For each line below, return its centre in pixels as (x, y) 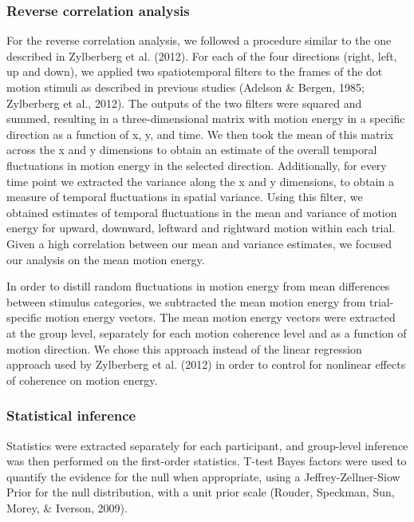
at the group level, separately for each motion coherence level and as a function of (207, 332)
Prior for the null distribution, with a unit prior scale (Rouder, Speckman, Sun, (201, 492)
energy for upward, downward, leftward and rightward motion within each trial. (201, 228)
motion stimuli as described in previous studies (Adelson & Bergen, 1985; (185, 87)
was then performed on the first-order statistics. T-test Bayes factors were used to (207, 461)
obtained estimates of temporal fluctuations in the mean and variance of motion (202, 212)
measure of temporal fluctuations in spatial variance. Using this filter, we (185, 197)
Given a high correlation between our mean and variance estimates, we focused (199, 243)
